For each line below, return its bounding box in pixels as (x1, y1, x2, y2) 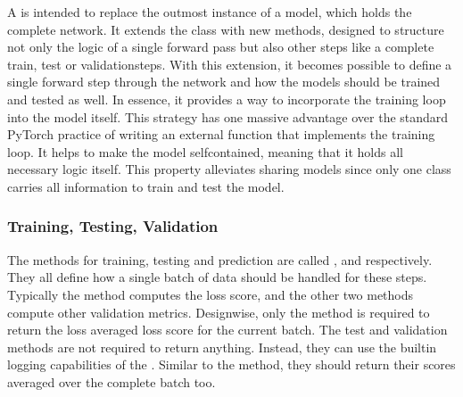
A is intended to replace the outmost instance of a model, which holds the (7, 3, 412, 21)
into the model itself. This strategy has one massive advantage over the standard (7, 107, 449, 126)
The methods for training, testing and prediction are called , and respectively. (7, 250, 433, 269)
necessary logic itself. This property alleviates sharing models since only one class (7, 160, 451, 178)
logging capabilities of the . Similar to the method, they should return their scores (7, 355, 456, 374)
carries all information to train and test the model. (7, 177, 285, 195)
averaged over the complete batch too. (7, 372, 216, 391)
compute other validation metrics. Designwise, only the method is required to (7, 302, 430, 321)
